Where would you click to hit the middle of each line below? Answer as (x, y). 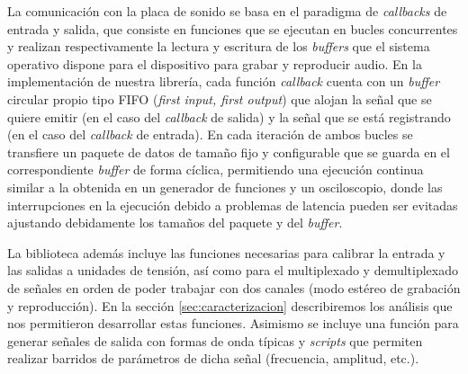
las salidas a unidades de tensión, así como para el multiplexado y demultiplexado (233, 270)
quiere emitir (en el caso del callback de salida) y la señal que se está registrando (229, 116)
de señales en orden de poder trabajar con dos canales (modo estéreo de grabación (234, 287)
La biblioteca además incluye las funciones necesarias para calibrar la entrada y (226, 252)
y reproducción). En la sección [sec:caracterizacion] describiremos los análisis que (230, 305)
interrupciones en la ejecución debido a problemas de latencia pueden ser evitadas (233, 205)
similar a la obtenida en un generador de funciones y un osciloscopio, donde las (225, 187)
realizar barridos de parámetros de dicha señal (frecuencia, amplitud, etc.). (213, 358)
